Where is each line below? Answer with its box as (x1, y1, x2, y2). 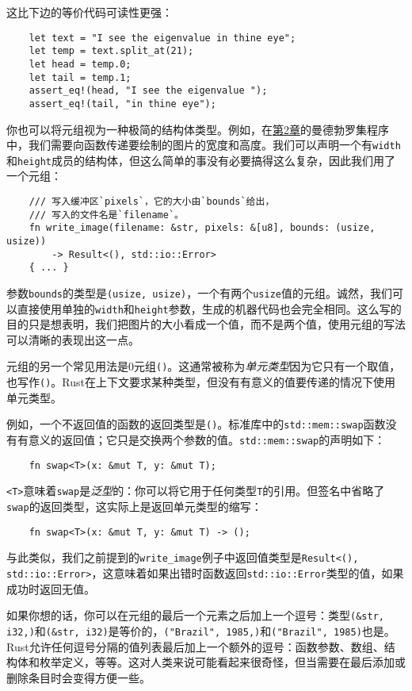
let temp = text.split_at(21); (29, 45, 194, 57)
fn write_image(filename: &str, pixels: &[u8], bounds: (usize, (29, 222, 376, 234)
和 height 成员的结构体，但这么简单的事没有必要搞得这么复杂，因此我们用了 (6, 152, 395, 168)
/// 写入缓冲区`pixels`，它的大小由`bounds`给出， (29, 196, 275, 208)
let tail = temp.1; (29, 71, 132, 83)
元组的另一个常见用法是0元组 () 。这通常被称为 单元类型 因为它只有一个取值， (6, 358, 401, 374)
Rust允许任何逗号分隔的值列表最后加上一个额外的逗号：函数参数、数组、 (6, 638, 384, 655)
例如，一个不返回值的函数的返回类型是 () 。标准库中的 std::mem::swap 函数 (6, 416, 386, 432)
